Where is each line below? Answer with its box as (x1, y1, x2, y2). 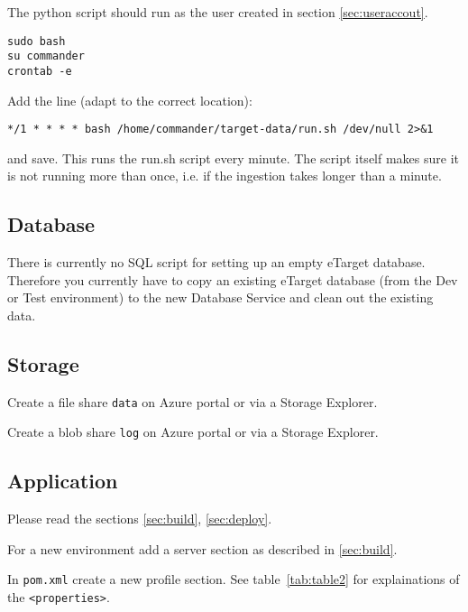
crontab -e (7, 64, 72, 78)
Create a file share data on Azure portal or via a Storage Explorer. (7, 392, 378, 411)
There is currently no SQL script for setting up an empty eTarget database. (7, 253, 426, 272)
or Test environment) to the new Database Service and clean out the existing (7, 288, 434, 307)
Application (7, 467, 118, 495)
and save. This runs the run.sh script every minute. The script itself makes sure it (7, 148, 460, 167)
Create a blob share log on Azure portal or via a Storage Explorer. (7, 422, 379, 441)
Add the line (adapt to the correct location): (7, 90, 252, 109)
